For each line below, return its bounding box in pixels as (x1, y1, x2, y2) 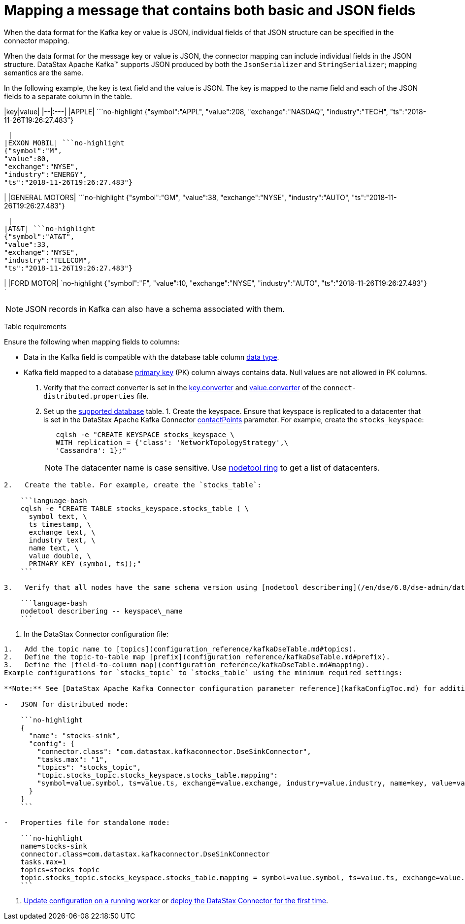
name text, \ (29, 544, 79, 552)
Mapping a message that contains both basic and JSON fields (4, 2, 416, 19)
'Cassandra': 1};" (56, 446, 127, 454)
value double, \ (29, 551, 92, 560)
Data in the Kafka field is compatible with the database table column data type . (24, 352, 279, 361)
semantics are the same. (4, 68, 83, 77)
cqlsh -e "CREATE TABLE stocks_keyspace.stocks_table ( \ (20, 504, 249, 513)
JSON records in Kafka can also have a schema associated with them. (25, 304, 285, 314)
